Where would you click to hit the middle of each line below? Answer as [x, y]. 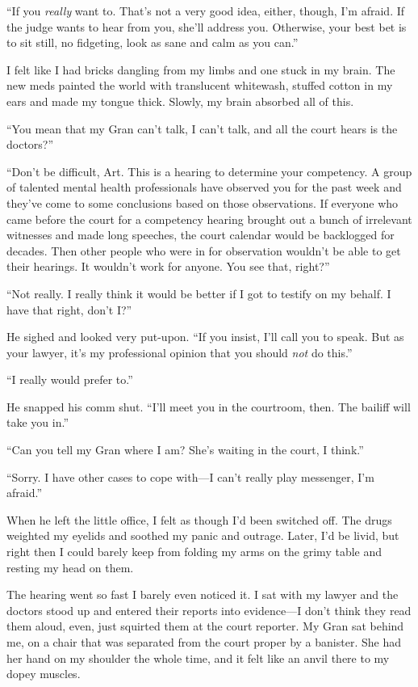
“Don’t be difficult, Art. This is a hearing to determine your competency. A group [209, 171]
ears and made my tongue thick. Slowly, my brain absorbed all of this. [180, 101]
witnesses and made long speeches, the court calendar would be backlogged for [201, 235]
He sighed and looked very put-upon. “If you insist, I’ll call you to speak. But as [205, 337]
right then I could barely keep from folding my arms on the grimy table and [194, 552]
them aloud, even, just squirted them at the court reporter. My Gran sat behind [205, 626]
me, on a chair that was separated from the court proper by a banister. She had [204, 642]
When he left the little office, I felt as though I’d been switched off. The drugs [199, 519]
